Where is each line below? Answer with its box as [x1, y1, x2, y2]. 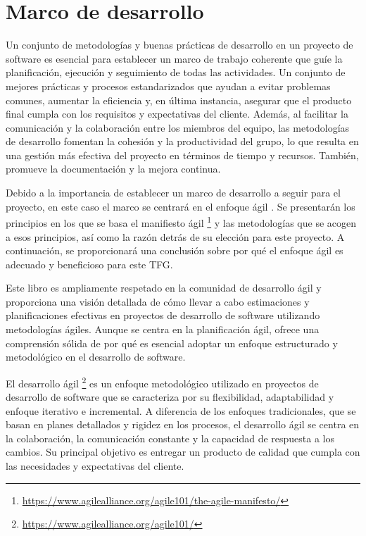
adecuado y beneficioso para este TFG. [6, 256, 173, 271]
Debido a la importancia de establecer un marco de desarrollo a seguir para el [6, 185, 341, 200]
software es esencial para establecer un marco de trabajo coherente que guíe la [6, 51, 343, 66]
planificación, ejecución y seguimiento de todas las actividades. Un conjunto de [6, 65, 346, 80]
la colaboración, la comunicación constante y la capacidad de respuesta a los [6, 430, 335, 445]
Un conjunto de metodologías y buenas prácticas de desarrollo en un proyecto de [6, 37, 353, 52]
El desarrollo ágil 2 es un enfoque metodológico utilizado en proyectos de [6, 373, 319, 390]
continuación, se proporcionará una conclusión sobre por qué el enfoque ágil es [6, 243, 343, 258]
